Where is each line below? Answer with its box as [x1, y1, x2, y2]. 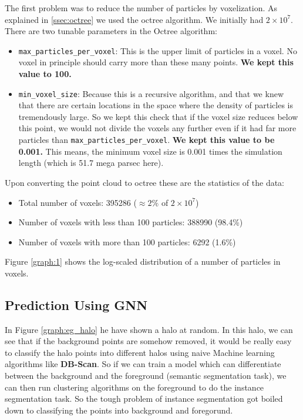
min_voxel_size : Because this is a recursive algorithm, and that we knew [18, 87, 284, 99]
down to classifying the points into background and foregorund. [5, 404, 233, 416]
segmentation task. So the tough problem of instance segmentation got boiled [5, 392, 283, 405]
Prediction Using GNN [5, 295, 148, 314]
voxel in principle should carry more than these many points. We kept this [18, 56, 294, 68]
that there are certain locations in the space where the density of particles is [18, 99, 294, 111]
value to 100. [18, 68, 72, 80]
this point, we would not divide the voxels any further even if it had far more [18, 122, 297, 134]
